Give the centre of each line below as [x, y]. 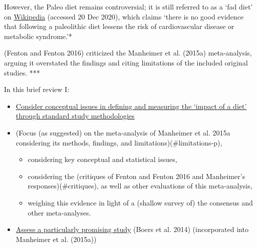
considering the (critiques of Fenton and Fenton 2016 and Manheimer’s [137, 176]
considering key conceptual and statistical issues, [102, 159]
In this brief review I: [37, 89]
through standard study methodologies [75, 116]
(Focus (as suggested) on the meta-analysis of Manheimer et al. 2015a [123, 132]
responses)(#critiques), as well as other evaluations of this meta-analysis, [140, 186]
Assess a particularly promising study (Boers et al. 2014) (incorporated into [132, 229]
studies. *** [22, 72]
